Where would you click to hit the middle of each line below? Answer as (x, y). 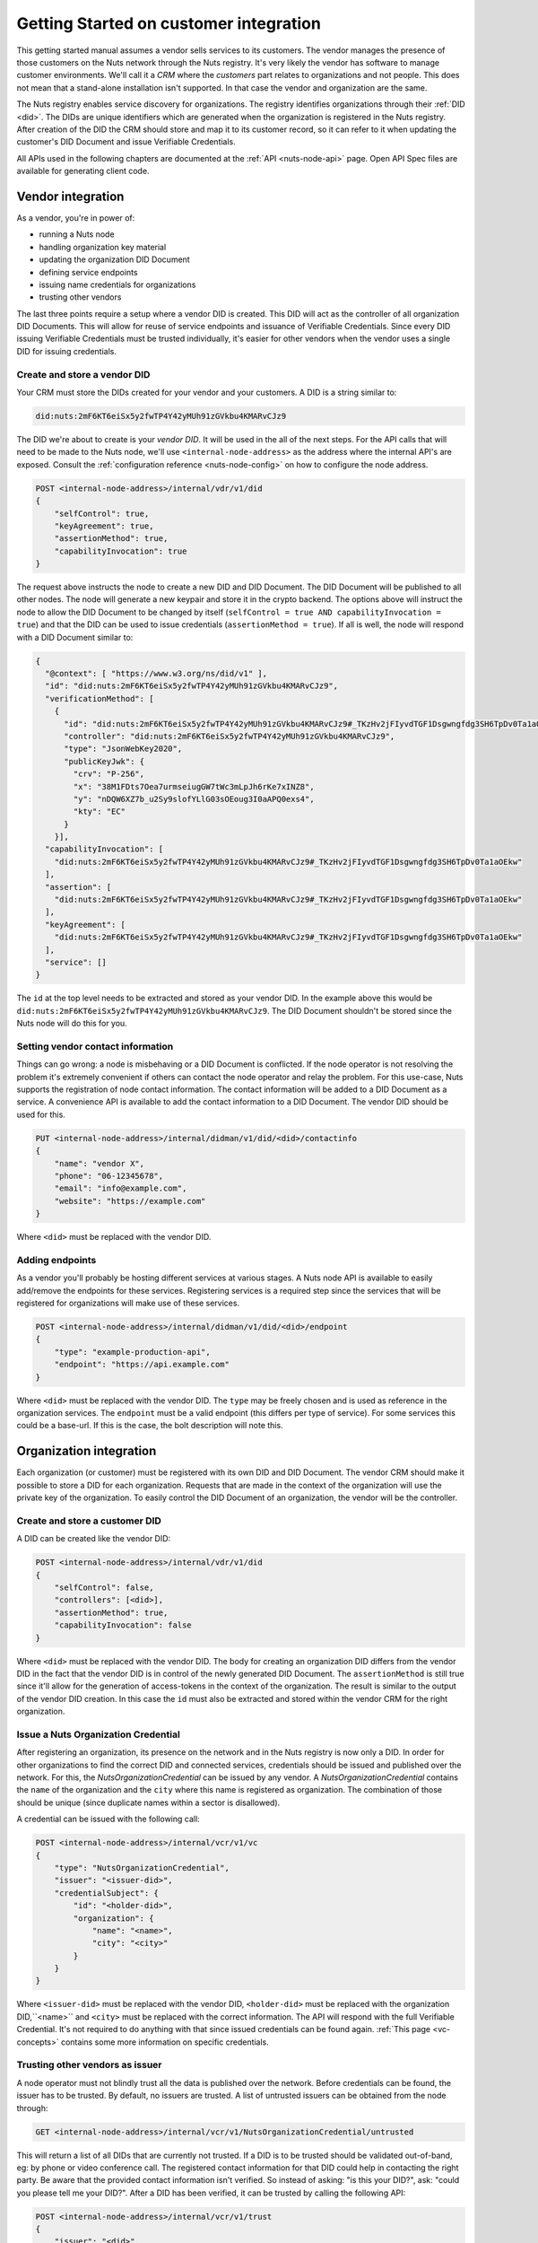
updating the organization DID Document (114, 259)
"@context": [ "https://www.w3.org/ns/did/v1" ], (156, 674)
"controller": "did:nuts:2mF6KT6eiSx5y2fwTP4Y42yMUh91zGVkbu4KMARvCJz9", (230, 736)
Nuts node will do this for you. (72, 1024)
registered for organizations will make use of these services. (128, 1303)
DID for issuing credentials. (66, 351)
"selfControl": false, (104, 1588)
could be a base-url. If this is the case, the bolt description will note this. (150, 1426)
